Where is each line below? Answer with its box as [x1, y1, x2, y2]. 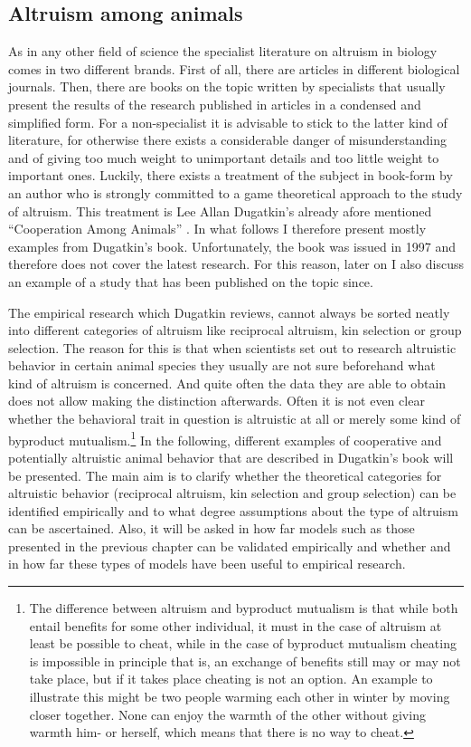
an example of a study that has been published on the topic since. [8, 272, 373, 291]
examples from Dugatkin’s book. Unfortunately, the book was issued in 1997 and [8, 236, 456, 255]
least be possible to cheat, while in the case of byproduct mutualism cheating [29, 634, 457, 653]
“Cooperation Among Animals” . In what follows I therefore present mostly [8, 219, 427, 238]
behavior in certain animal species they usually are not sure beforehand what [8, 356, 436, 375]
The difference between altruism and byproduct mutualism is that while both [29, 599, 458, 618]
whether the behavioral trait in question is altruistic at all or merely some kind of [8, 409, 461, 428]
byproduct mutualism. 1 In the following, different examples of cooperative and [8, 427, 442, 449]
